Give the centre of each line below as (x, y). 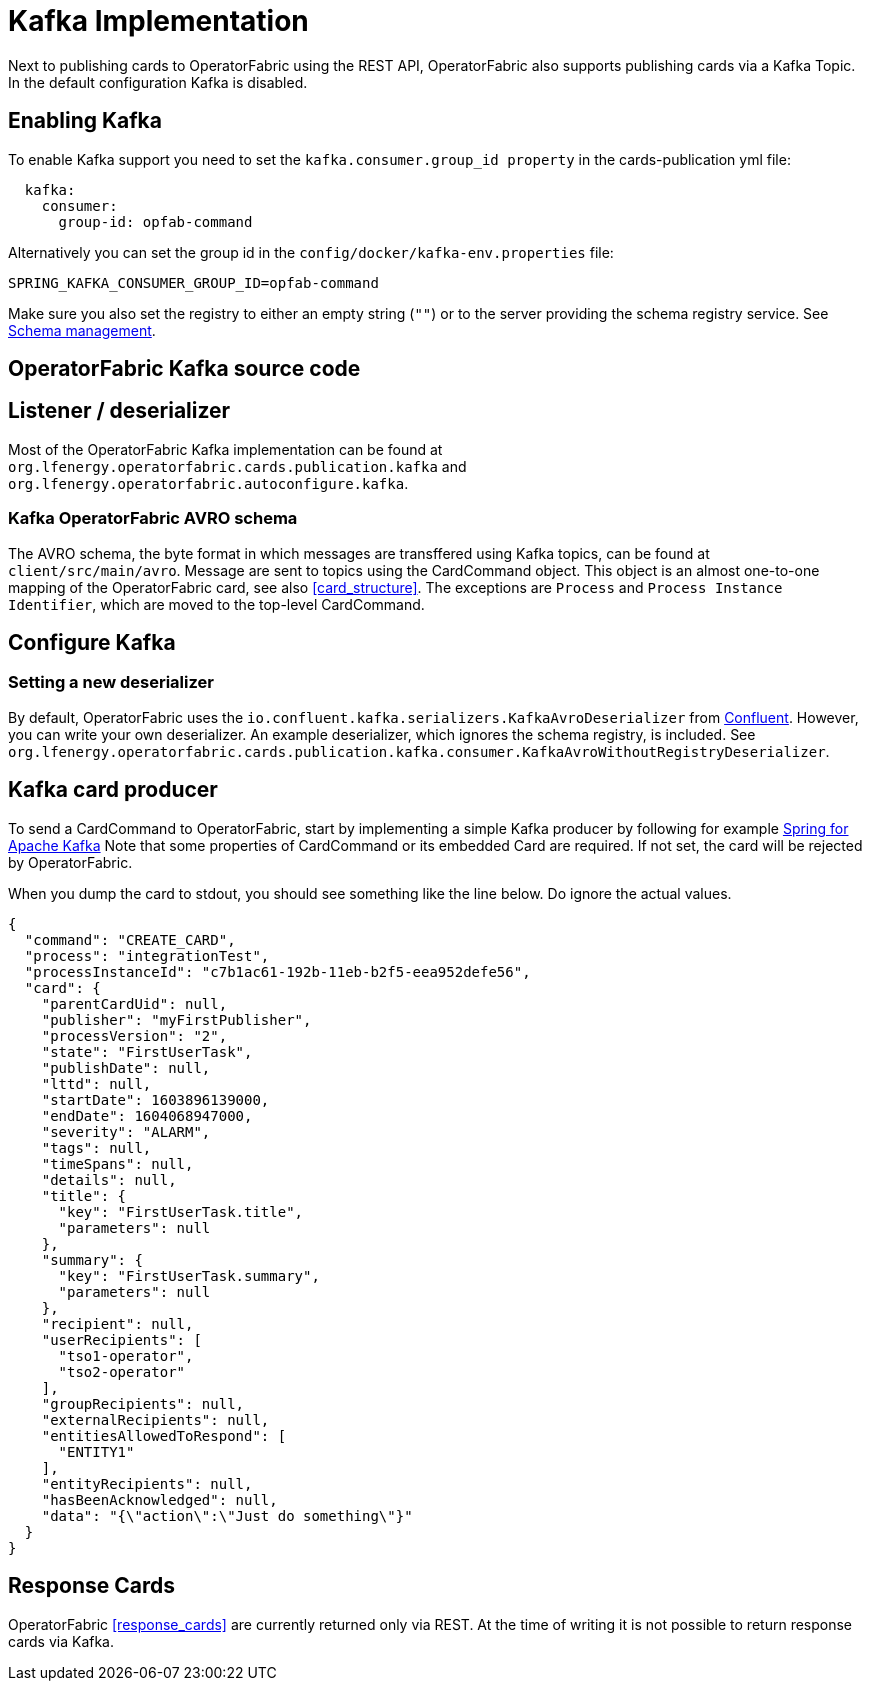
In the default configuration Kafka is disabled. (158, 82)
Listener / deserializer (119, 411)
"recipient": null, (117, 1323)
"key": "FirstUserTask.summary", (189, 1275)
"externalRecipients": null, (155, 1419)
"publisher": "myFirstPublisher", (176, 1019)
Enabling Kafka (85, 121)
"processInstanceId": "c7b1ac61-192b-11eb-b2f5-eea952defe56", (277, 971)
